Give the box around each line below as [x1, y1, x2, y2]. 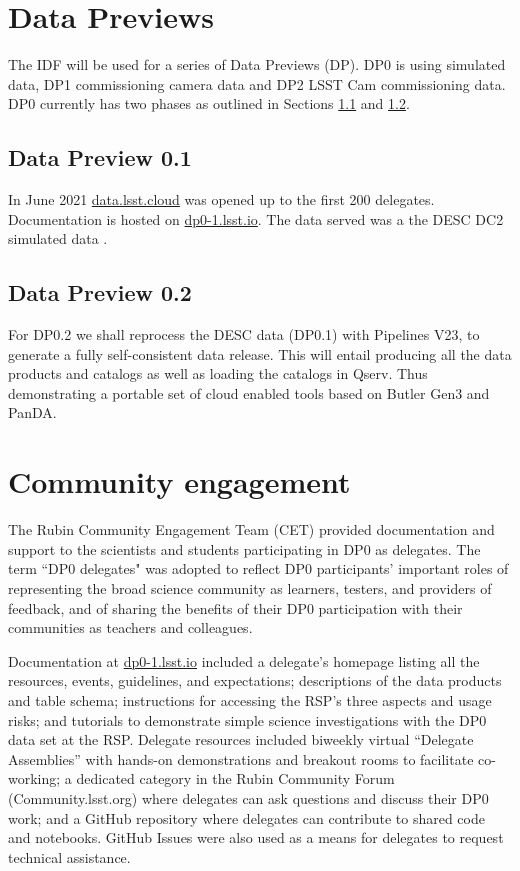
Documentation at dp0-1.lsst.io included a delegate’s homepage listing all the [8, 650, 480, 671]
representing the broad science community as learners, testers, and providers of [8, 577, 492, 598]
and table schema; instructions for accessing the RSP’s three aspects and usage [8, 689, 492, 710]
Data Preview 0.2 [8, 277, 192, 308]
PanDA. [8, 402, 57, 423]
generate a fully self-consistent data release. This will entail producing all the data [8, 343, 512, 364]
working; [8, 768, 61, 789]
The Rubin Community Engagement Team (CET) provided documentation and [8, 519, 495, 540]
